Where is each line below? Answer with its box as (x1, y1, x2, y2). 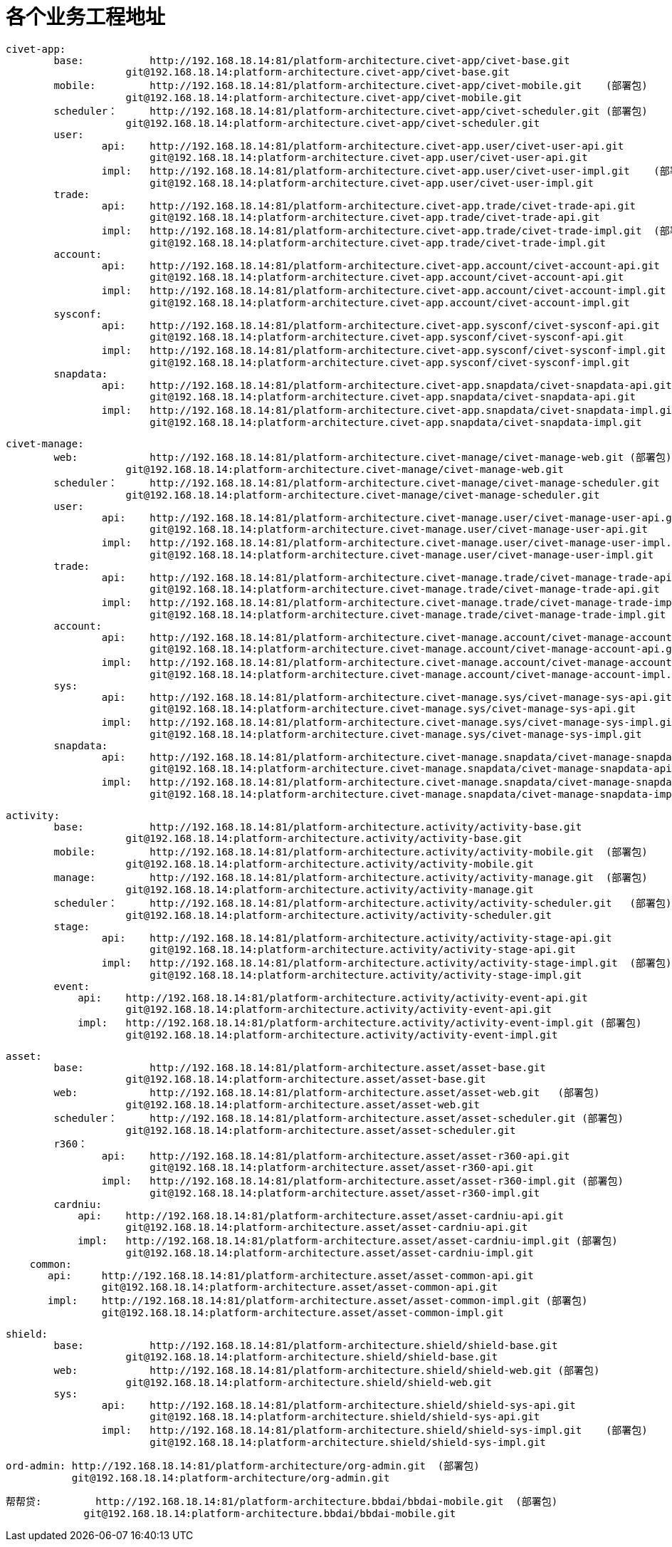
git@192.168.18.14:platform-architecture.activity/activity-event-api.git (125, 1003, 552, 1015)
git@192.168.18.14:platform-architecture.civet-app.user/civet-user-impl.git (149, 177, 594, 189)
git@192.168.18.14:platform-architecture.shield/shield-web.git (125, 1376, 492, 1388)
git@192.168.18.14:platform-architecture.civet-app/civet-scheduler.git (125, 117, 540, 129)
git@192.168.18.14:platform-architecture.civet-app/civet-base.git (125, 66, 510, 78)
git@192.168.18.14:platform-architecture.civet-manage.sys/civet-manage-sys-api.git (149, 702, 636, 714)
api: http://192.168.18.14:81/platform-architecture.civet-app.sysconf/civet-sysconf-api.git (101, 319, 660, 331)
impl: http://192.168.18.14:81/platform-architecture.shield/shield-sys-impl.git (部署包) (101, 1424, 648, 1436)
